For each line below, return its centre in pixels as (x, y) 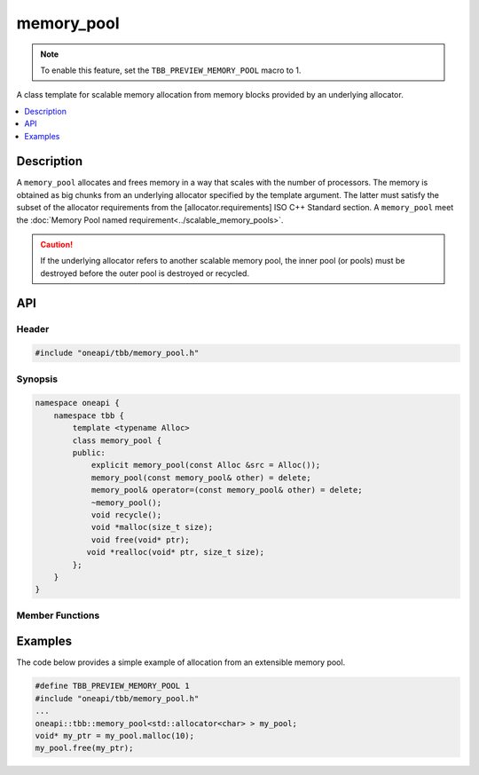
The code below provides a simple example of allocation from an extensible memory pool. (181, 662)
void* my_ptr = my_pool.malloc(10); (115, 735)
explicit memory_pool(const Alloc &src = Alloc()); (206, 465)
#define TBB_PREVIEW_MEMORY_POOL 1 (112, 686)
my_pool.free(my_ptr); (84, 748)
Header (33, 328)
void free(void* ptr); (140, 540)
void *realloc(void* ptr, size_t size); (176, 552)
